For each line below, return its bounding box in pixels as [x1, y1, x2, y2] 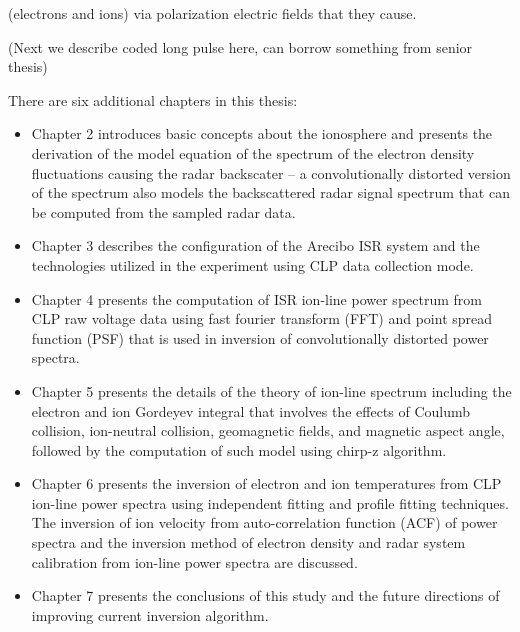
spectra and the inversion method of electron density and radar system [31, 532, 466, 553]
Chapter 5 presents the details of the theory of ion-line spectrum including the [31, 380, 512, 401]
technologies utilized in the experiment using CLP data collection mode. [31, 254, 474, 275]
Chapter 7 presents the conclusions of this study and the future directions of [31, 585, 500, 606]
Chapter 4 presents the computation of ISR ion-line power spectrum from [31, 288, 482, 309]
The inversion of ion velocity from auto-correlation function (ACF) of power [31, 512, 498, 533]
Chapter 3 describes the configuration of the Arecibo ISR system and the [31, 235, 480, 256]
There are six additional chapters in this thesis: [8, 89, 298, 110]
